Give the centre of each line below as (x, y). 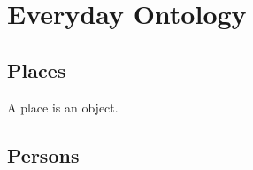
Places (37, 70)
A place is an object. (63, 107)
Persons (43, 155)
